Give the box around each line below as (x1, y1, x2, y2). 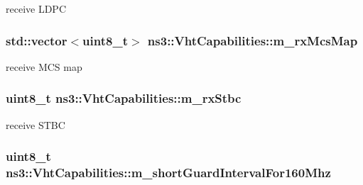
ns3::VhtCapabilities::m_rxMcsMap (147, 31, 358, 49)
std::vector (6, 31, 67, 49)
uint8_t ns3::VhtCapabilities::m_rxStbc (6, 89, 242, 107)
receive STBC (6, 117, 65, 132)
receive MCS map (6, 59, 82, 74)
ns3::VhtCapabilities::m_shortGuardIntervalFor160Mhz (6, 164, 331, 181)
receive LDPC (6, 1, 66, 16)
